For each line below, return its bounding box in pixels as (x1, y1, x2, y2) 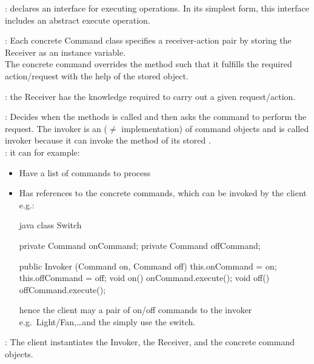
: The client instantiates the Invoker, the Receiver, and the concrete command (5, 336, 295, 348)
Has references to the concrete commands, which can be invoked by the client (19, 187, 307, 199)
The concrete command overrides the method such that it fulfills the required (5, 58, 292, 70)
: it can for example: (5, 145, 80, 158)
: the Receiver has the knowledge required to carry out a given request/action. (5, 90, 296, 102)
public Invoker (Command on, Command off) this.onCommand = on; (19, 259, 277, 272)
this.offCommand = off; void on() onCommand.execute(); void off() (19, 271, 270, 284)
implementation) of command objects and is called (121, 122, 309, 134)
